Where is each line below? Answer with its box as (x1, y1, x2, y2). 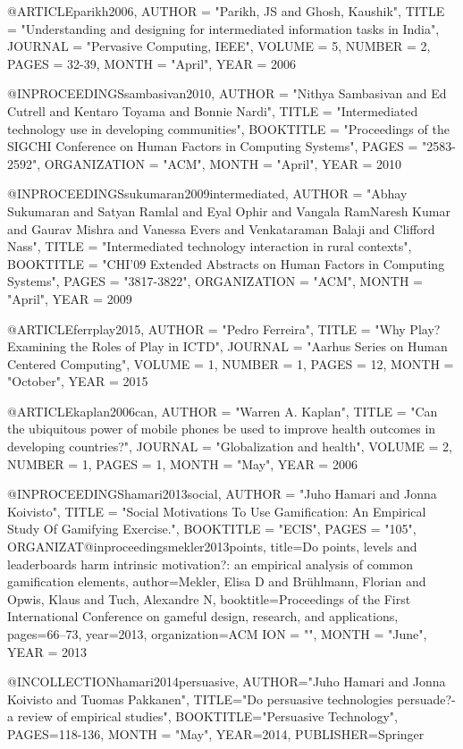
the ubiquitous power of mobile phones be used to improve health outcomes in (7, 419, 436, 438)
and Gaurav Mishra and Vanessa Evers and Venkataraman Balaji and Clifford (7, 219, 435, 238)
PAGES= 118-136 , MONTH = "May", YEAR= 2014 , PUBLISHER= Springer (7, 724, 425, 743)
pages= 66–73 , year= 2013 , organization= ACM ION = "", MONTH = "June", (7, 625, 427, 643)
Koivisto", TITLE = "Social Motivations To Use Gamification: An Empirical (7, 501, 426, 520)
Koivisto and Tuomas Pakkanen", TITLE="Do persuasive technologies (7, 689, 393, 708)
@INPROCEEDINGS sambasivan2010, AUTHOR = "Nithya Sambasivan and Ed (7, 84, 447, 103)
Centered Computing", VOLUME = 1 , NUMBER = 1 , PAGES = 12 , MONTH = (7, 354, 454, 373)
